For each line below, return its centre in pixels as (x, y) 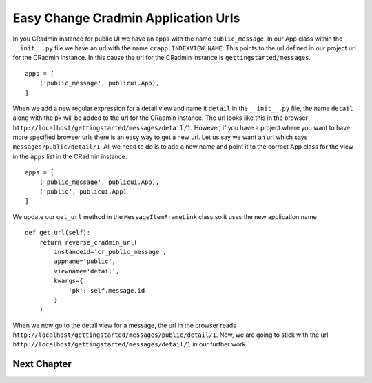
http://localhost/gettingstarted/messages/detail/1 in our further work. (130, 344)
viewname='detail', (87, 271)
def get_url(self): (58, 233)
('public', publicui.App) (83, 192)
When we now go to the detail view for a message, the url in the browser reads (125, 325)
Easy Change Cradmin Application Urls (126, 18)
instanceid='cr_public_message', (110, 252)
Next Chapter (42, 364)
